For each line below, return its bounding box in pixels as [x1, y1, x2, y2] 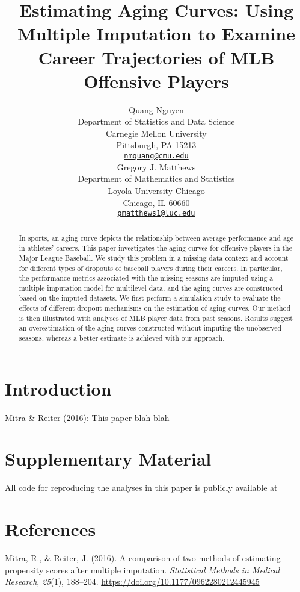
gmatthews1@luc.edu [117, 209, 195, 218]
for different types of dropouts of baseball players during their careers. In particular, [19, 263, 283, 273]
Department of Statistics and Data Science [78, 115, 235, 128]
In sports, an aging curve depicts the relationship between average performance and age [19, 232, 294, 243]
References [5, 517, 96, 541]
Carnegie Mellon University [106, 126, 207, 139]
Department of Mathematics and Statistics [78, 172, 235, 185]
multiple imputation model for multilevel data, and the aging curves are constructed [19, 282, 283, 293]
